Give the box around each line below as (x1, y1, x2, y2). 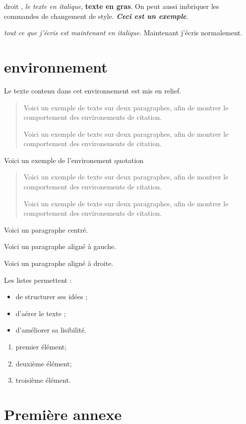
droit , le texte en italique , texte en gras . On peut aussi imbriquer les (4, 1, 219, 11)
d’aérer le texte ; (15, 308, 66, 318)
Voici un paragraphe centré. (4, 224, 88, 235)
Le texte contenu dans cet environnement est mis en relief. (4, 85, 182, 95)
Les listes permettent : (4, 274, 72, 285)
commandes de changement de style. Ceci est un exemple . (4, 10, 188, 21)
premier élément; (15, 341, 67, 351)
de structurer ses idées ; (15, 291, 88, 302)
